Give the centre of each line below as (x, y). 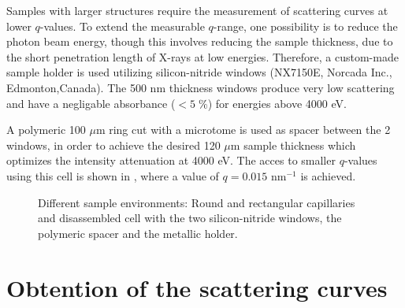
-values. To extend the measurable (122, 26)
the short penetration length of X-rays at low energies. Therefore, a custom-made (202, 56)
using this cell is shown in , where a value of (113, 175)
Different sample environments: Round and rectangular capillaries (197, 202)
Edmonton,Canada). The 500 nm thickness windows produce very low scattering (201, 87)
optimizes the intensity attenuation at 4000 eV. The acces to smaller (171, 160)
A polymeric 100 (46, 130)
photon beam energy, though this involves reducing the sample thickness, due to (200, 41)
